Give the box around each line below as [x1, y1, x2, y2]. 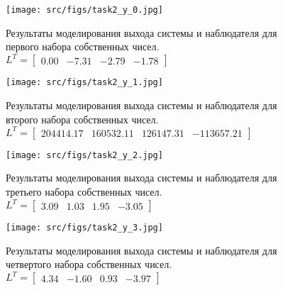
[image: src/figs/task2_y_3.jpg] [6, 223, 163, 233]
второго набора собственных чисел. [6, 111, 159, 126]
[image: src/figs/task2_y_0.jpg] [6, 5, 163, 15]
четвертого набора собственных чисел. [6, 257, 172, 272]
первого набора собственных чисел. [6, 39, 160, 54]
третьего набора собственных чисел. [6, 184, 162, 199]
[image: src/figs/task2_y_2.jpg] [6, 150, 163, 160]
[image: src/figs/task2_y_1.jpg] [6, 77, 163, 88]
